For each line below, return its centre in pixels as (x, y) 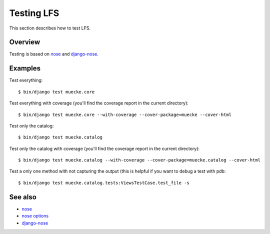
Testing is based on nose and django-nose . (54, 54)
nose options (35, 216)
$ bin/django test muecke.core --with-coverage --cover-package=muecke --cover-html (125, 114)
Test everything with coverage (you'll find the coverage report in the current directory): (99, 103)
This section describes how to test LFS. (50, 28)
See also (23, 197)
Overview (25, 42)
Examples (25, 68)
